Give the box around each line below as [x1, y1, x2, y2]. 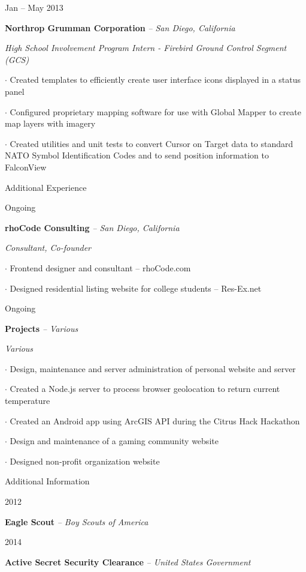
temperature [5, 394, 50, 407]
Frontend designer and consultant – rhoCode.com [10, 261, 191, 274]
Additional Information [5, 475, 90, 487]
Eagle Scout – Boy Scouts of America [5, 515, 149, 528]
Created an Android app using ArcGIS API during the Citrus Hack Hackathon [10, 414, 300, 427]
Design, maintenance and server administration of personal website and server [10, 362, 296, 375]
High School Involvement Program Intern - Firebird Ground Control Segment [5, 41, 287, 54]
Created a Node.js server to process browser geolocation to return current [10, 382, 280, 395]
